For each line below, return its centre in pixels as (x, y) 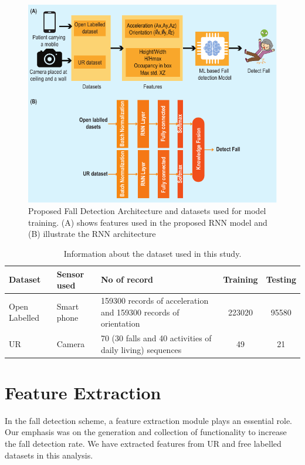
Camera (71, 343)
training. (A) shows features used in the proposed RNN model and (148, 222)
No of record (127, 279)
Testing (281, 279)
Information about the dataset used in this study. (152, 253)
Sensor (70, 274)
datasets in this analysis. (49, 455)
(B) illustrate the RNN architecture (92, 234)
